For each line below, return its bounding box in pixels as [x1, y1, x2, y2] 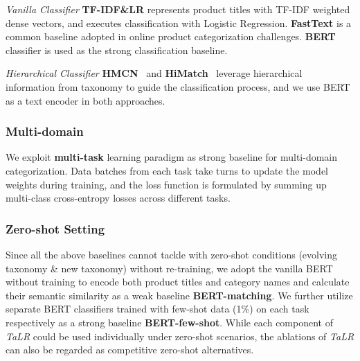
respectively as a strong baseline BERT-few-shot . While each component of [6, 315, 333, 329]
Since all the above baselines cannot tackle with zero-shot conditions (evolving [6, 247, 338, 261]
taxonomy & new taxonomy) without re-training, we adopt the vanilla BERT [6, 261, 333, 275]
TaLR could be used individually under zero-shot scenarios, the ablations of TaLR [6, 328, 354, 343]
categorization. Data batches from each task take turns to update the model [6, 163, 329, 177]
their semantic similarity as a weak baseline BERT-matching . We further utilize [6, 288, 353, 302]
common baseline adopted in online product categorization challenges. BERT [6, 29, 336, 44]
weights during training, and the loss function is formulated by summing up [6, 177, 327, 191]
